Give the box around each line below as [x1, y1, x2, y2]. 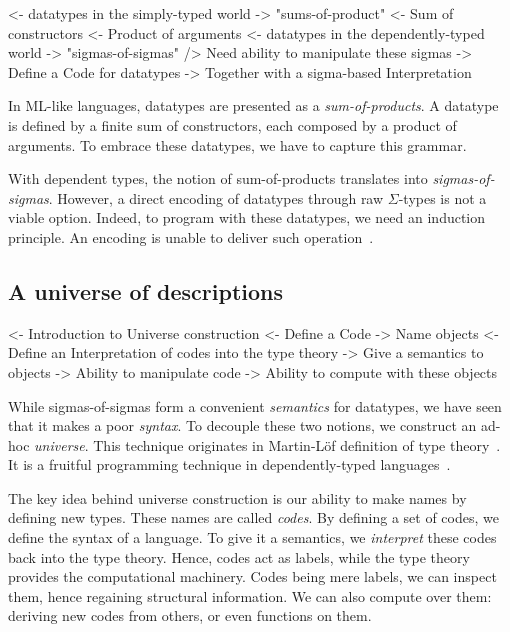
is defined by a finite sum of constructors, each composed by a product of [8, 114, 457, 135]
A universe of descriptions [8, 275, 283, 306]
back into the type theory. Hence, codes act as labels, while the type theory [8, 546, 470, 567]
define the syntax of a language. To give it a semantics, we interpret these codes [8, 527, 497, 548]
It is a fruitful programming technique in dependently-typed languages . [8, 454, 451, 475]
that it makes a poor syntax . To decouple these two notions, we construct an [8, 415, 477, 436]
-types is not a [398, 187, 487, 208]
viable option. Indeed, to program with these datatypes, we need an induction [8, 207, 486, 228]
